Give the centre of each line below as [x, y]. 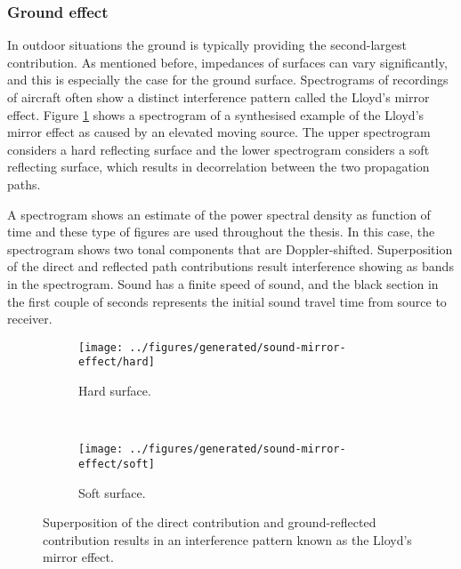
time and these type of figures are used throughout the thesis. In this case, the [221, 232]
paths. [24, 184]
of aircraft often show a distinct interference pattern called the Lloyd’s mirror [218, 97]
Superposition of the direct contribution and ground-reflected [210, 522]
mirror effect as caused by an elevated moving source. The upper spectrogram [219, 132]
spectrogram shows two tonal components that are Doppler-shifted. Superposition [230, 248]
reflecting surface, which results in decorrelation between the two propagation [218, 167]
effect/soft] [117, 464]
